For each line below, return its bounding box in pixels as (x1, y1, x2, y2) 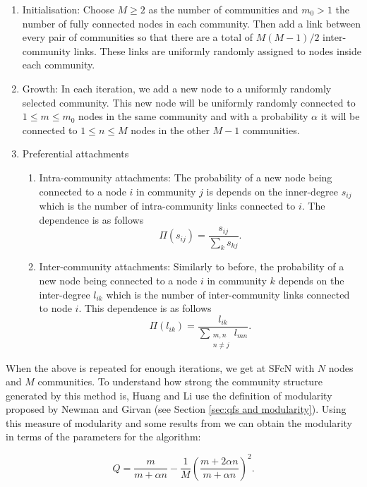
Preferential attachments (22, 146, 129, 161)
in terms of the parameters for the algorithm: (6, 429, 201, 444)
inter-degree (39, 287, 90, 301)
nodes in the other (131, 122, 210, 137)
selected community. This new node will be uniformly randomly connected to (22, 95, 356, 109)
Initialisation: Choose (22, 2, 114, 16)
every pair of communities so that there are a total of (22, 30, 253, 44)
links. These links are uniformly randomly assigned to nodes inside (73, 43, 361, 58)
